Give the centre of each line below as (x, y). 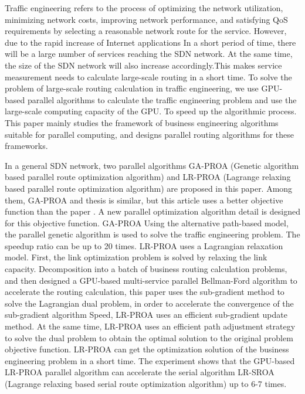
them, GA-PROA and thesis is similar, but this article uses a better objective (144, 200)
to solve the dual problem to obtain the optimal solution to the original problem (149, 337)
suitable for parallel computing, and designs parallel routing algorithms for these (150, 134)
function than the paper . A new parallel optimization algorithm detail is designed (152, 211)
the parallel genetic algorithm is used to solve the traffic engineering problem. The (152, 234)
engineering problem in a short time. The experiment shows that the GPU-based (150, 360)
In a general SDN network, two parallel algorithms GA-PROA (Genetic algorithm (152, 165)
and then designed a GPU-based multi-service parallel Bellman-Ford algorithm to (151, 280)
